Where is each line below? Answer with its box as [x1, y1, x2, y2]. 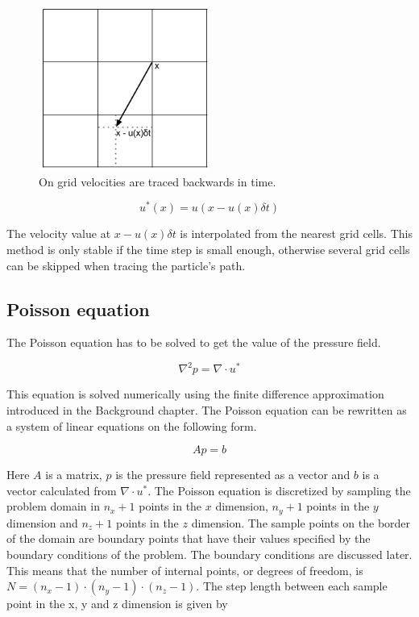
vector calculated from [6, 482, 117, 498]
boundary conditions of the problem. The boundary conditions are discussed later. [6, 546, 413, 563]
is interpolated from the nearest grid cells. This [180, 225, 413, 242]
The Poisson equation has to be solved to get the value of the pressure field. [6, 334, 381, 351]
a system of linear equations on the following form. [6, 417, 257, 434]
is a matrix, [45, 466, 102, 483]
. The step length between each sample [196, 577, 388, 594]
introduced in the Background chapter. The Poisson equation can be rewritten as [6, 402, 407, 418]
